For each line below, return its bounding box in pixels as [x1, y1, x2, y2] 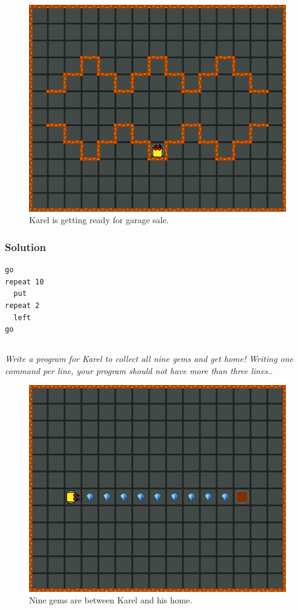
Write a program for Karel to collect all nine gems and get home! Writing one [5, 352, 294, 365]
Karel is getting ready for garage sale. [29, 213, 169, 226]
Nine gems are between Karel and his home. [29, 594, 193, 606]
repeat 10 [5, 277, 44, 286]
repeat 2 [5, 301, 40, 310]
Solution [5, 239, 46, 254]
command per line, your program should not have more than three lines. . [5, 364, 273, 377]
